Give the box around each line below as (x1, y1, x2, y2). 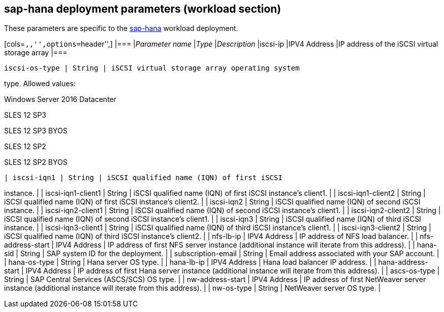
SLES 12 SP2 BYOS (4, 158, 68, 167)
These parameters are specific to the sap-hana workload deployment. (4, 24, 238, 33)
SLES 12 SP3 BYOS (4, 126, 68, 135)
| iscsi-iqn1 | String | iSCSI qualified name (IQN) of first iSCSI (4, 174, 282, 182)
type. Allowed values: (4, 79, 76, 88)
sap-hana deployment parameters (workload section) (4, 3, 281, 15)
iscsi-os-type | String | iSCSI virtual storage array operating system (4, 64, 300, 73)
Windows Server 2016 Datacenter (4, 95, 117, 104)
